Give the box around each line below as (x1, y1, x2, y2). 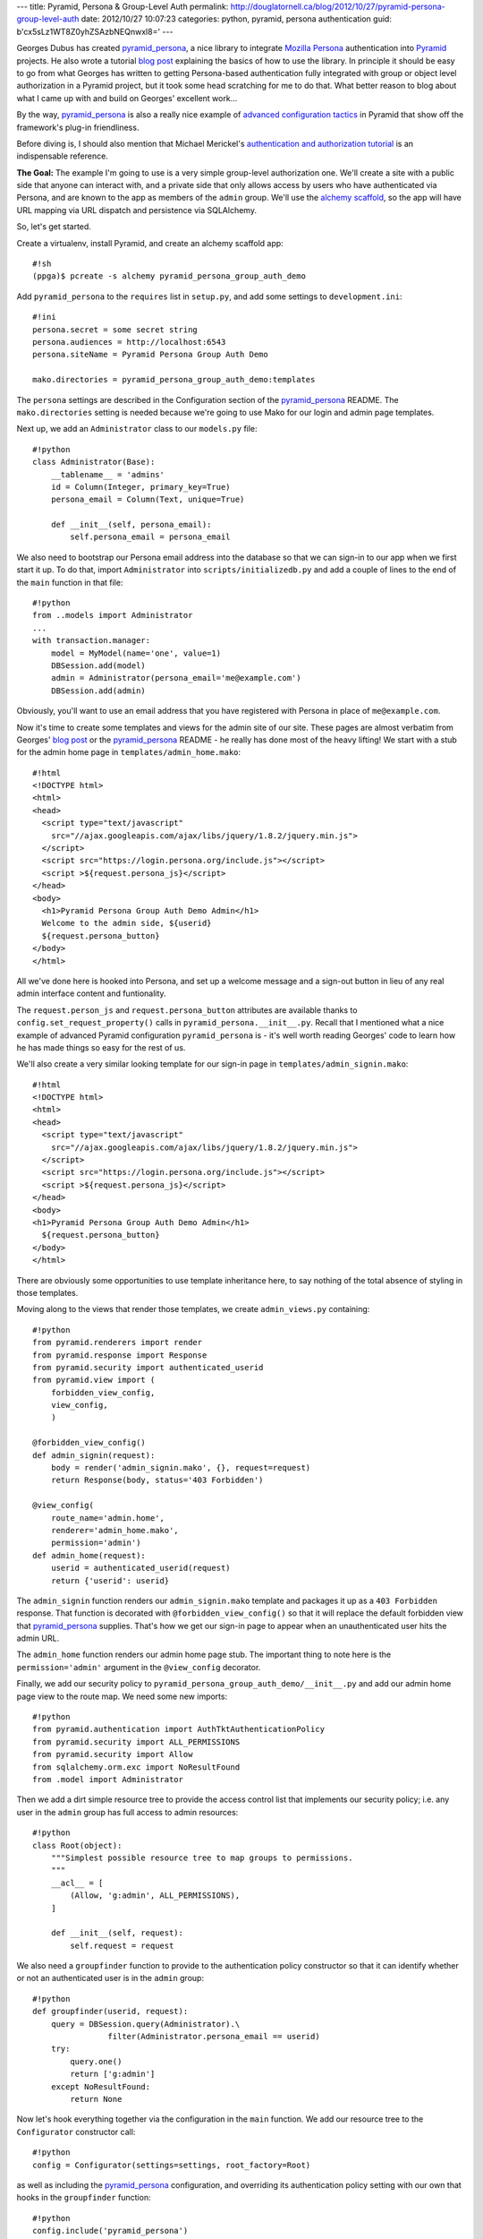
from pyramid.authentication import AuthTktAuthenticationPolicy (32, 1724, 326, 1735)
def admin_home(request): (32, 1550, 147, 1560)
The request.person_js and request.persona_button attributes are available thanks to (16, 1004, 358, 1016)
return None (70, 2094, 123, 2104)
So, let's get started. (16, 221, 91, 232)
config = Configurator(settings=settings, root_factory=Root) (32, 2159, 311, 2170)
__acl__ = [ (50, 1877, 104, 1888)
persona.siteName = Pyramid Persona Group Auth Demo (32, 349, 268, 360)
